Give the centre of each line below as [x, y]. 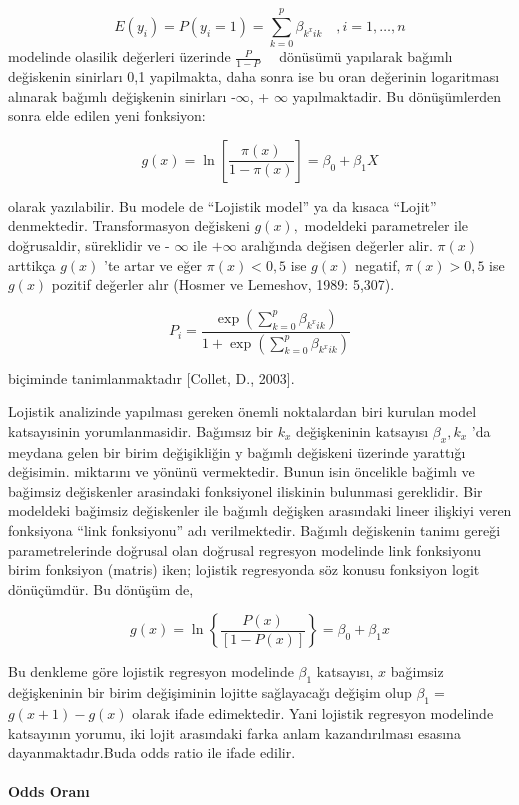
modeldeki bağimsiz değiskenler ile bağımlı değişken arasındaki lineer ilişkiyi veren [260, 510]
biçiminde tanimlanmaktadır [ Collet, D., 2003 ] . [151, 377]
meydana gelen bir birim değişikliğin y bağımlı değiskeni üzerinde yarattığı [237, 451]
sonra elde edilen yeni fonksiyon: [107, 115]
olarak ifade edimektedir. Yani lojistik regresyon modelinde [313, 712]
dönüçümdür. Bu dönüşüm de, [101, 588]
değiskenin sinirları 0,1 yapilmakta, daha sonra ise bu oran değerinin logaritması [254, 75]
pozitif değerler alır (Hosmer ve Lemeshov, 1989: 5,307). [223, 284]
